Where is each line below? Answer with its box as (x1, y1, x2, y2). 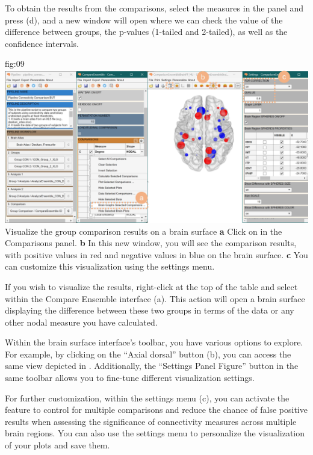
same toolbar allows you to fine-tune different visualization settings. (5, 371, 255, 384)
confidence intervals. (5, 37, 79, 49)
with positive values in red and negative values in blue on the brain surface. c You (5, 248, 308, 261)
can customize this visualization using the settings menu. (5, 260, 215, 273)
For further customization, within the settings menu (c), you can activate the (5, 391, 290, 404)
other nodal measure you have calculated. (5, 315, 158, 328)
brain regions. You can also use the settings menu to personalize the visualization (5, 427, 305, 439)
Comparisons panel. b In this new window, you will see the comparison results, (5, 237, 297, 249)
